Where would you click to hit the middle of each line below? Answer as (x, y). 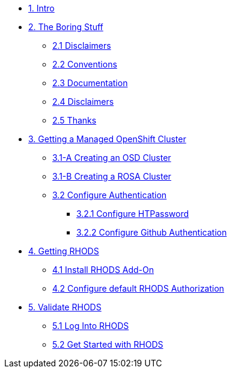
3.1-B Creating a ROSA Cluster (112, 176)
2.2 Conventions (85, 64)
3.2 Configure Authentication (110, 195)
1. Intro (41, 8)
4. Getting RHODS (64, 251)
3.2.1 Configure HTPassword (133, 214)
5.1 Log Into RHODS (91, 326)
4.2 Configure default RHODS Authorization (138, 288)
